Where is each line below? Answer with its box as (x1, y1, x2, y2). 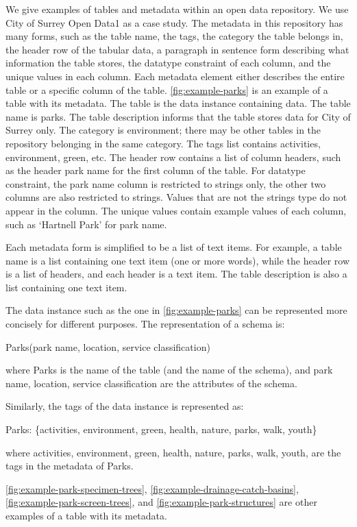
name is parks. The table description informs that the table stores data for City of (5, 109, 351, 123)
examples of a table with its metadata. (5, 508, 167, 522)
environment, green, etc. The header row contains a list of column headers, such (5, 149, 341, 164)
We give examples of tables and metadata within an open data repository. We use (5, 2, 349, 16)
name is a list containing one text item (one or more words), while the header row (5, 253, 350, 267)
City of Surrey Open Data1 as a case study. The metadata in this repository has (5, 15, 343, 29)
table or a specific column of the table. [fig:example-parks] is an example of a (5, 82, 328, 97)
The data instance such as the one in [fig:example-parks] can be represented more (5, 303, 347, 317)
